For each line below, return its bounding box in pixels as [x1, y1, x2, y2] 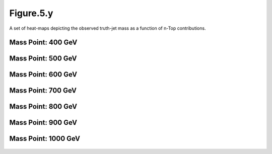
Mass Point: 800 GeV [9, 102, 78, 111]
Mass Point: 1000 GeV [9, 134, 81, 143]
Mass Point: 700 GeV [9, 86, 77, 95]
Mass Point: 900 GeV [9, 118, 78, 127]
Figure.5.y [9, 8, 53, 19]
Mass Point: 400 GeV [9, 38, 78, 47]
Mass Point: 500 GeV [9, 54, 78, 63]
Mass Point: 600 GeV [9, 70, 78, 79]
